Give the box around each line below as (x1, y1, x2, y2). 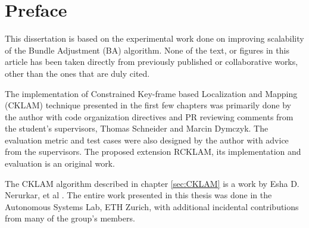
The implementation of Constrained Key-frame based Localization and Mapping (5, 87, 298, 99)
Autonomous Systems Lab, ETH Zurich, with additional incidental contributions (5, 200, 299, 213)
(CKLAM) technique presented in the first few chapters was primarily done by (5, 99, 291, 111)
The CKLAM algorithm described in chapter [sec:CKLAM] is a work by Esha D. (5, 177, 299, 189)
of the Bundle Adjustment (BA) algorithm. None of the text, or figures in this (5, 43, 289, 56)
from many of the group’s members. (5, 212, 135, 224)
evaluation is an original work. (5, 157, 115, 170)
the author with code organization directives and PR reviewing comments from (5, 110, 294, 123)
